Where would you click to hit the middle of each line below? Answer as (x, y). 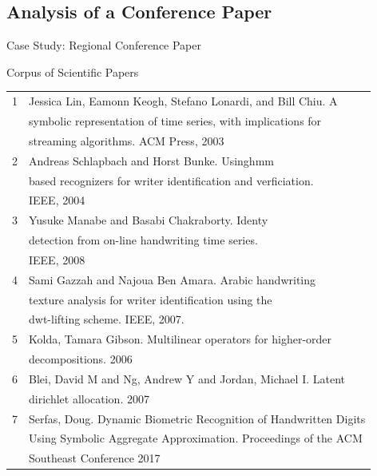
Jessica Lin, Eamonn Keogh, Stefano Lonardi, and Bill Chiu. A (183, 101)
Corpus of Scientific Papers (73, 71)
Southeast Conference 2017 (95, 458)
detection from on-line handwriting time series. (143, 240)
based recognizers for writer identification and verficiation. (171, 180)
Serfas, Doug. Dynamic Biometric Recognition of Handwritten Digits (197, 418)
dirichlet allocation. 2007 (89, 398)
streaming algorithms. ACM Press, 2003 (127, 140)
